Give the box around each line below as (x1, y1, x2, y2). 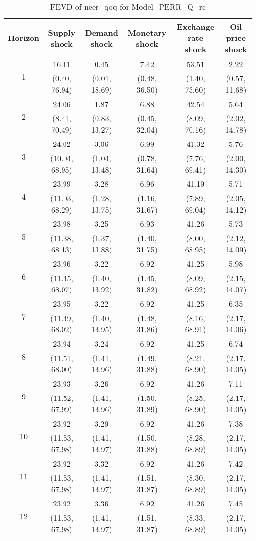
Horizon (8, 32, 39, 43)
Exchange (176, 21, 215, 32)
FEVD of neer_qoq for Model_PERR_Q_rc (50, 1, 206, 12)
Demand (85, 26, 118, 38)
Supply (48, 26, 76, 38)
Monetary (128, 26, 167, 38)
